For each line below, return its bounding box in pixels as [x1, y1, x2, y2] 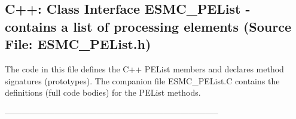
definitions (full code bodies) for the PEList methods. [5, 86, 201, 99]
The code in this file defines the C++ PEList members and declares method [5, 62, 284, 75]
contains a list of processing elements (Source [5, 17, 292, 35]
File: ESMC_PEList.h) [5, 35, 151, 53]
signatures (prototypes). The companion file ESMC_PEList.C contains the [5, 74, 280, 87]
